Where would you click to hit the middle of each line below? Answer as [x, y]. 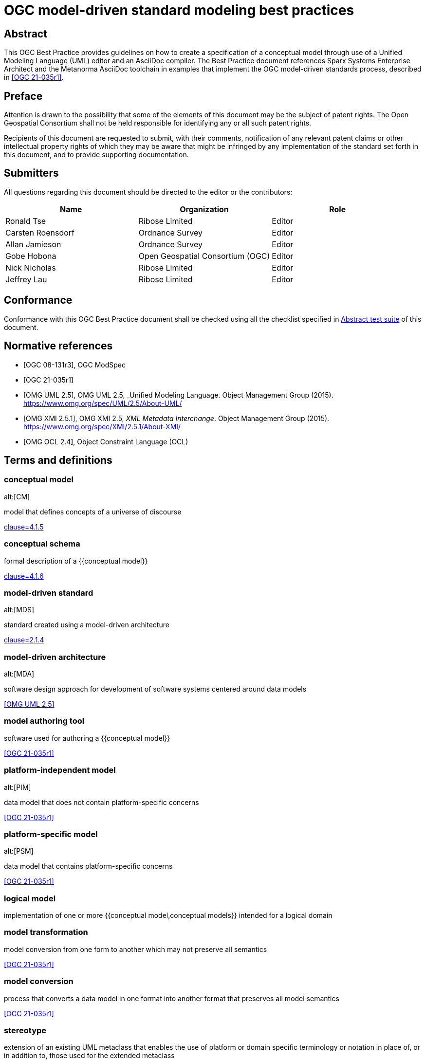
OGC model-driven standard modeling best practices [179, 10]
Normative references [58, 346]
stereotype [25, 1030]
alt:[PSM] [19, 851]
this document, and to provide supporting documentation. [96, 155]
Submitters [31, 173]
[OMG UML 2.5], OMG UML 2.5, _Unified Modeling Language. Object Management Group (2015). [178, 395]
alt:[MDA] [19, 674]
